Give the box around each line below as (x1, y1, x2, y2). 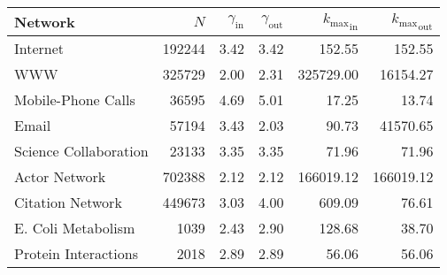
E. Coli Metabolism (14, 218, 135, 238)
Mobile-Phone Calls (14, 89, 135, 110)
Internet (14, 38, 65, 58)
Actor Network (14, 166, 106, 187)
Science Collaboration (14, 141, 149, 161)
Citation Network (14, 192, 122, 212)
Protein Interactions (14, 243, 138, 264)
